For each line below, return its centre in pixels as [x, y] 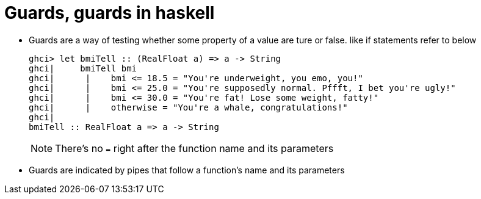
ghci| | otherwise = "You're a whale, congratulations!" [188, 107]
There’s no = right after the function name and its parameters [194, 148]
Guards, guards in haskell [110, 13]
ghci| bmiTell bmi [83, 68]
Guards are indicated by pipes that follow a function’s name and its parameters [187, 170]
